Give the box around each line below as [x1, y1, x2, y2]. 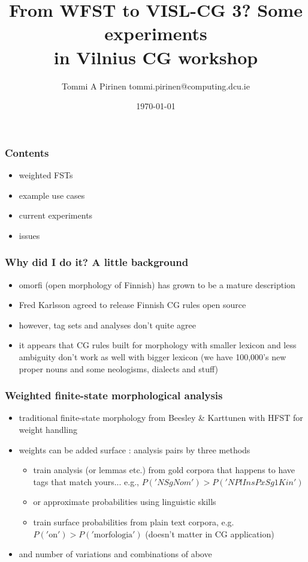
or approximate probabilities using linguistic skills [33, 495, 216, 508]
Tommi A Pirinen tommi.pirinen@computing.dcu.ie [62, 79, 250, 92]
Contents [5, 145, 49, 160]
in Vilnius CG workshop [53, 44, 258, 69]
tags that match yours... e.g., [33, 475, 139, 488]
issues [19, 229, 40, 241]
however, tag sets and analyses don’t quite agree [19, 318, 196, 331]
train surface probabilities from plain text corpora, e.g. [33, 515, 234, 528]
